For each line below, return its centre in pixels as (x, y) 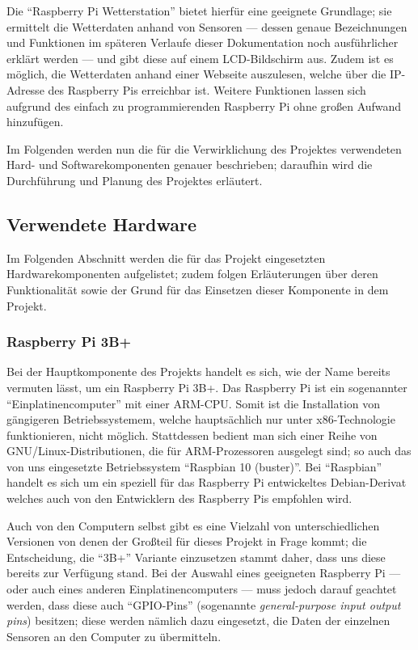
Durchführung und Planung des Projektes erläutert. (135, 180)
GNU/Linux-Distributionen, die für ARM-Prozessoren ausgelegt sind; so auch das (209, 451)
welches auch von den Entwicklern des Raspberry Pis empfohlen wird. (179, 498)
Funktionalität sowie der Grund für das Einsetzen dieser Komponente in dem (198, 289)
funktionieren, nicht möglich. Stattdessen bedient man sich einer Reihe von (192, 435)
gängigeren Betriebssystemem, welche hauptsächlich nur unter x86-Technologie (201, 419)
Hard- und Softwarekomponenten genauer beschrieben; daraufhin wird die (190, 165)
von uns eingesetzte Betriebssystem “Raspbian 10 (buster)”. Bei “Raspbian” (194, 466)
